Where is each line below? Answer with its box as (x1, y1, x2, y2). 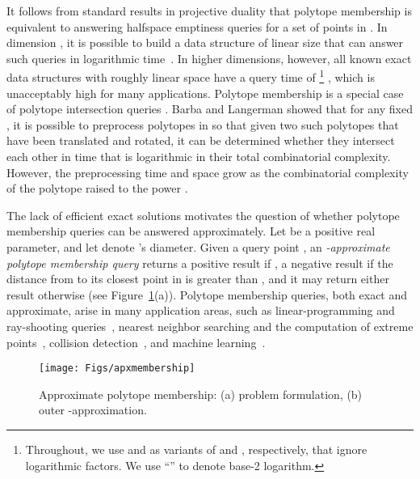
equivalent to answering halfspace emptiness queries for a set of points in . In (6, 18, 388, 35)
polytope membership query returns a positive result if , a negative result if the (6, 254, 393, 271)
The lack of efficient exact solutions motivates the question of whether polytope (6, 206, 400, 223)
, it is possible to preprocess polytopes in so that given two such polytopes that (6, 116, 399, 133)
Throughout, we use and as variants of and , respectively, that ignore (25, 440, 367, 457)
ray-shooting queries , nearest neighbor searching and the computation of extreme (6, 317, 414, 334)
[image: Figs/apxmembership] (39, 362, 195, 375)
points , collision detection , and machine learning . (6, 333, 266, 350)
